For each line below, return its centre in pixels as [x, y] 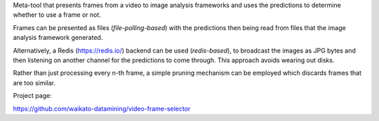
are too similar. [34, 83]
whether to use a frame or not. [57, 15]
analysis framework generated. [58, 38]
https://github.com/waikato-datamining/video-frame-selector [102, 108]
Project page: [32, 96]
